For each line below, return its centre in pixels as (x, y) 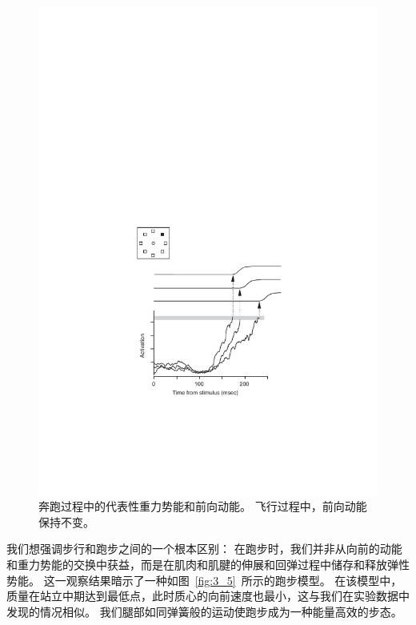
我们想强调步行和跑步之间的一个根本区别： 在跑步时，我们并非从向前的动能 (204, 549)
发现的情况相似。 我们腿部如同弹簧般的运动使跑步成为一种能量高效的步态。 (204, 611)
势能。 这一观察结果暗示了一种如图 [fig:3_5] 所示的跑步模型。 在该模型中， (204, 580)
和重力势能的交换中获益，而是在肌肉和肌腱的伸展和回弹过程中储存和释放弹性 (208, 565)
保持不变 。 (66, 521)
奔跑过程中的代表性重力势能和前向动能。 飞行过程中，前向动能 (203, 506)
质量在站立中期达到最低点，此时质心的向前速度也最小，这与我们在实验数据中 (208, 596)
